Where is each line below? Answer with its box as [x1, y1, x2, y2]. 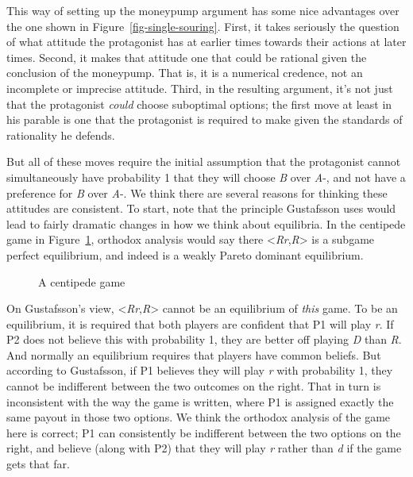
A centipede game [38, 273, 125, 290]
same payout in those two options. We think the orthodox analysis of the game [6, 409, 391, 425]
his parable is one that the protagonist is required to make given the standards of [6, 111, 403, 128]
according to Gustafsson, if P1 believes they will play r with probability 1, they [6, 362, 393, 379]
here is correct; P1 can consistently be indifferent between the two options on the [6, 424, 401, 440]
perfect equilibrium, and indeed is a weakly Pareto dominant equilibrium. [6, 246, 364, 263]
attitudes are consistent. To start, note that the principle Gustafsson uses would [6, 200, 396, 217]
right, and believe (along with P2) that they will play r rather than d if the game [6, 440, 402, 456]
